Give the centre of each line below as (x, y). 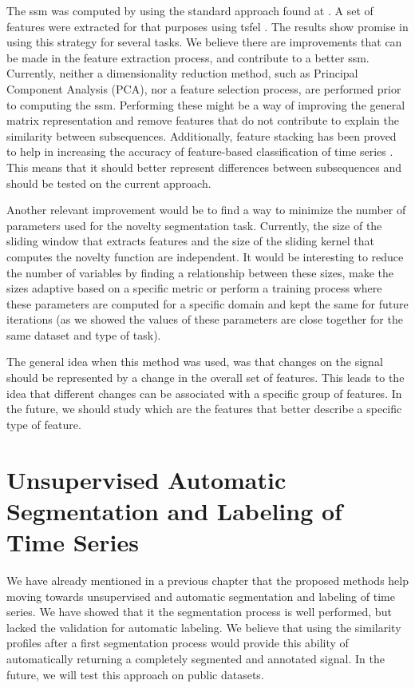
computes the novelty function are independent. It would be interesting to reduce (205, 256)
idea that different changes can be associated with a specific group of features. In (204, 393)
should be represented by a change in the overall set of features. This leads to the (206, 378)
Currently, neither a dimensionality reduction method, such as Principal (182, 73)
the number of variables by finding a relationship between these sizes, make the (200, 272)
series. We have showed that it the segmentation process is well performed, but (199, 612)
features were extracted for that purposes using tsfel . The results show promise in (207, 26)
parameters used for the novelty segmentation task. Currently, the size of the (194, 225)
